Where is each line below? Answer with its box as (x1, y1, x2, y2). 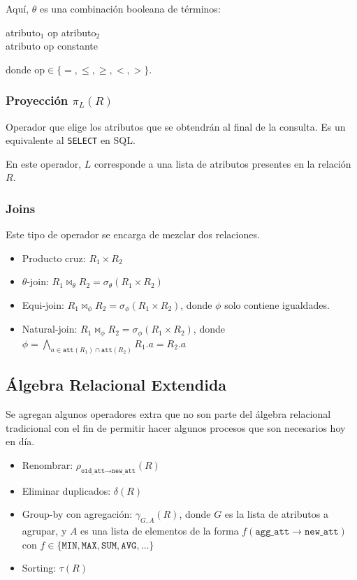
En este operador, (6, 156, 82, 171)
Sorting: (22, 560, 57, 575)
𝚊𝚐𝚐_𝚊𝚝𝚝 (255, 526, 290, 537)
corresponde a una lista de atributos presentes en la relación (94, 156, 351, 171)
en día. (6, 434, 35, 449)
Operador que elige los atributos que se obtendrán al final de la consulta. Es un (6, 119, 346, 133)
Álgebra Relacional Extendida (6, 374, 227, 396)
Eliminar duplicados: (22, 483, 111, 498)
